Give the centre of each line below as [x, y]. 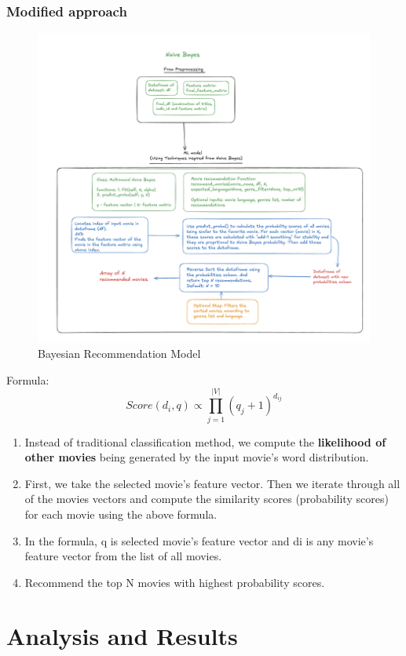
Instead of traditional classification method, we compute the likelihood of [205, 441]
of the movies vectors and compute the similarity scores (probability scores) [207, 499]
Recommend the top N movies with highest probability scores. [175, 582]
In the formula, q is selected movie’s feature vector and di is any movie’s [199, 540]
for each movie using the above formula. [121, 514]
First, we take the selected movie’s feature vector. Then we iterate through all [212, 483]
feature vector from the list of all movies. [123, 556]
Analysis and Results [122, 636]
